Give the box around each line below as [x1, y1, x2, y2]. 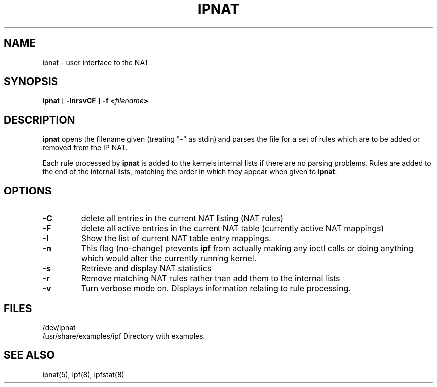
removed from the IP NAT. [42, 143, 128, 152]
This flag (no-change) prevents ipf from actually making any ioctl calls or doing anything [81, 243, 414, 254]
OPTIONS [4, 184, 52, 197]
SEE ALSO [4, 349, 55, 362]
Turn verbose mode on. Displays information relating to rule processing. [81, 283, 351, 294]
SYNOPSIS [4, 75, 58, 88]
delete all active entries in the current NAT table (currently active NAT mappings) [81, 223, 384, 234]
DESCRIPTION [4, 113, 75, 126]
